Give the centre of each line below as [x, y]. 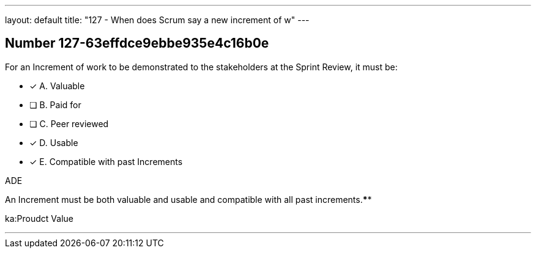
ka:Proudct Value [39, 218]
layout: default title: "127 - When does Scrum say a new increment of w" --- [157, 20]
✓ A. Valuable [57, 86]
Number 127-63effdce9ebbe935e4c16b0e [137, 43]
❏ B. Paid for [55, 105]
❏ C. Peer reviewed [69, 123]
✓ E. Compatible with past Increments [106, 161]
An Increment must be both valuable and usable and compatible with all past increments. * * [188, 199]
